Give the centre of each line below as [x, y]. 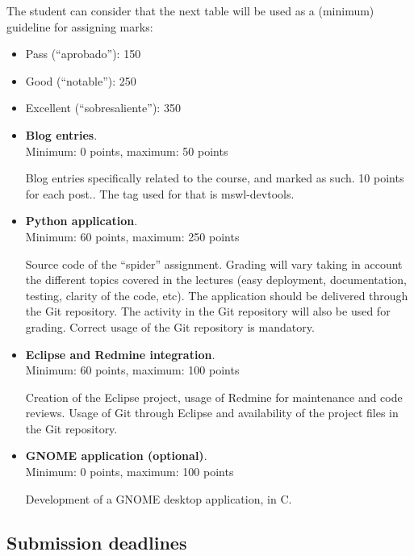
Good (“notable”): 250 [81, 80]
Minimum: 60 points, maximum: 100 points [132, 370]
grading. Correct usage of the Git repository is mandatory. [170, 326]
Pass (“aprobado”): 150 [83, 54]
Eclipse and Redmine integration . [120, 354]
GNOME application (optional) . [116, 456]
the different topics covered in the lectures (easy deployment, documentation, [216, 280]
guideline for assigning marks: [80, 26]
